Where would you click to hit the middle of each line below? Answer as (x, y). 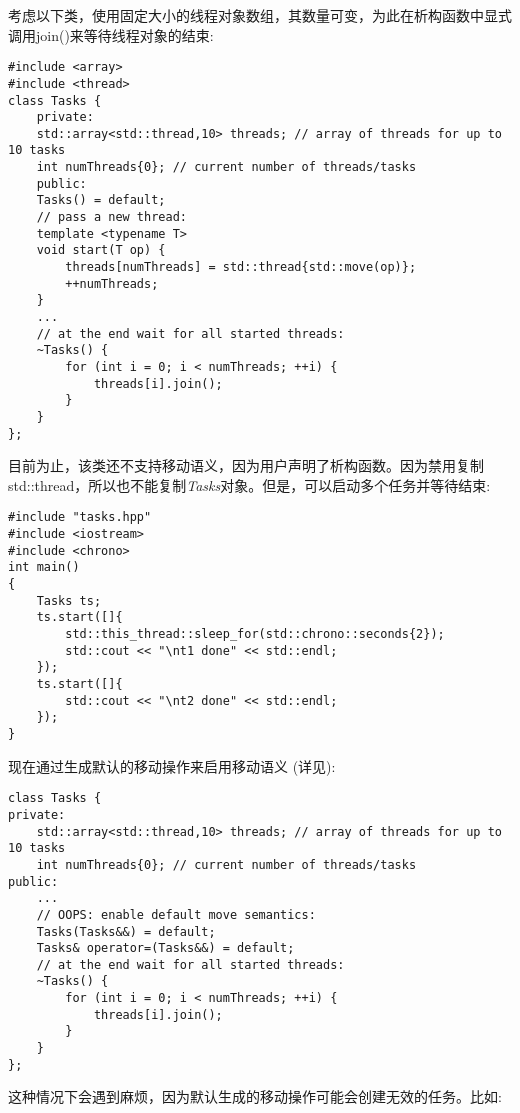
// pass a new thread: (111, 217)
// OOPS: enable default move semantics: (176, 914)
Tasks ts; (69, 600)
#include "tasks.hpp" (80, 517)
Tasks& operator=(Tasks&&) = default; (165, 948)
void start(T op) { (101, 250)
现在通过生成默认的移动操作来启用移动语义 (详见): (172, 765)
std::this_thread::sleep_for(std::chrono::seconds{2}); (255, 634)
